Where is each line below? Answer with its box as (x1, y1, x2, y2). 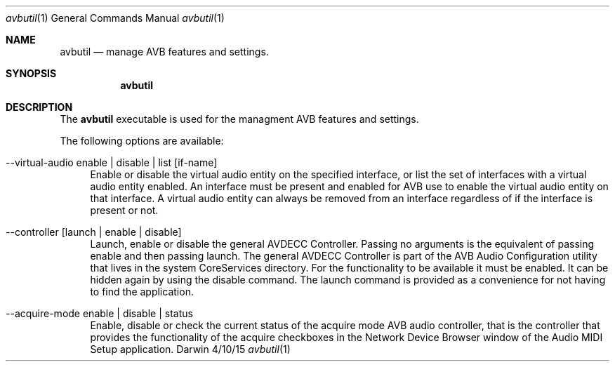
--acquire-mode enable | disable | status (6, 307, 193, 319)
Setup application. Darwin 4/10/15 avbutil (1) (90, 343, 291, 355)
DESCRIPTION (6, 101, 73, 113)
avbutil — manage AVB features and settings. (60, 46, 269, 58)
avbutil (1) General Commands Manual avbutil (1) (6, 12, 225, 24)
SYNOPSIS (6, 67, 57, 79)
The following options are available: (60, 135, 224, 147)
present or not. (90, 204, 159, 216)
